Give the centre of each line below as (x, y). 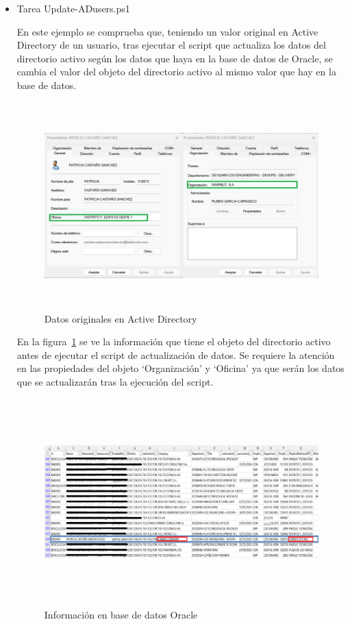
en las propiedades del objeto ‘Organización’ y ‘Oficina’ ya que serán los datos (180, 368)
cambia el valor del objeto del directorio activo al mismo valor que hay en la (176, 72)
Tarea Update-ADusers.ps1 (73, 8)
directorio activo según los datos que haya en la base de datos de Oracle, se (175, 58)
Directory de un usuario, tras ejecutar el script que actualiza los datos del (171, 45)
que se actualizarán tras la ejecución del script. (115, 381)
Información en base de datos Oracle (121, 615)
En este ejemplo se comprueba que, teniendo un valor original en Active (167, 31)
